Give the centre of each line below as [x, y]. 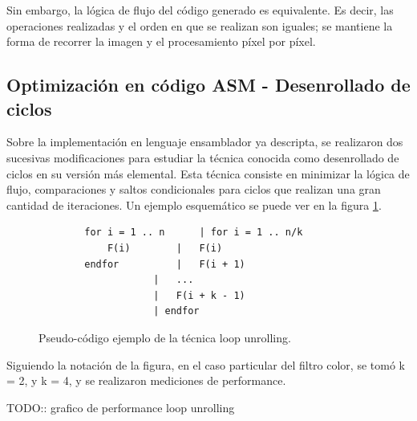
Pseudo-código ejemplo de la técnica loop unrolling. [165, 337]
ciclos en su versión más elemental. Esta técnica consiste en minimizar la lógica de [208, 173]
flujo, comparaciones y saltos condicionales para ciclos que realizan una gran [194, 189]
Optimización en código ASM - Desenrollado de [208, 85]
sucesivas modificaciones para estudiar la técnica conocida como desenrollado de [203, 157]
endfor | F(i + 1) [165, 264]
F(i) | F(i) [165, 248]
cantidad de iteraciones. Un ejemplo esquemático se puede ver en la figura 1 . [194, 204]
